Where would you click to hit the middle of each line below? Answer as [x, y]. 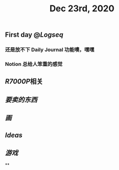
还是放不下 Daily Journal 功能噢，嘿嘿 [50, 50]
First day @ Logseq [34, 35]
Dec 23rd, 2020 [82, 9]
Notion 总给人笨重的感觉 [34, 64]
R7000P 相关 [24, 82]
